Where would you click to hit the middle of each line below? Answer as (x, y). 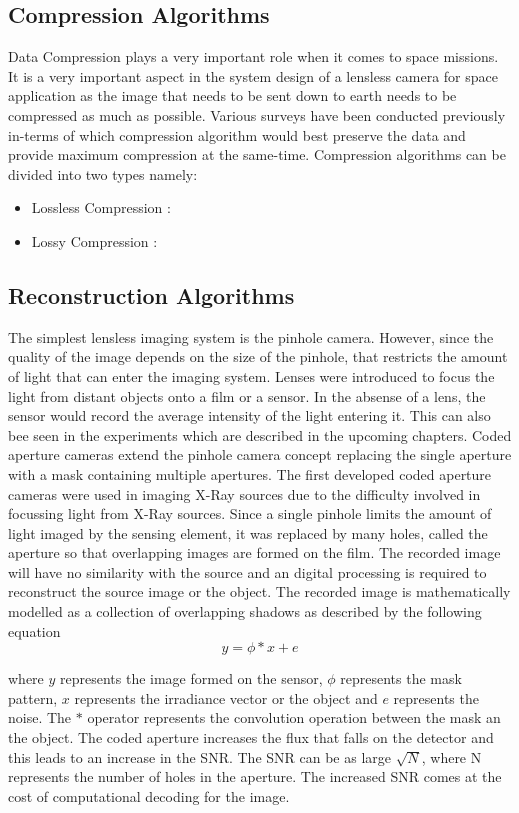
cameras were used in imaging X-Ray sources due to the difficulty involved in (244, 493)
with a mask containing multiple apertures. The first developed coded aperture (250, 473)
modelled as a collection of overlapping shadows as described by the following (245, 611)
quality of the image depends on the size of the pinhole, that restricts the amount (258, 356)
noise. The (40, 717)
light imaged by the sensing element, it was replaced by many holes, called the (248, 532)
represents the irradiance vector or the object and (226, 697)
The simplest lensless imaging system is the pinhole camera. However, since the (251, 336)
